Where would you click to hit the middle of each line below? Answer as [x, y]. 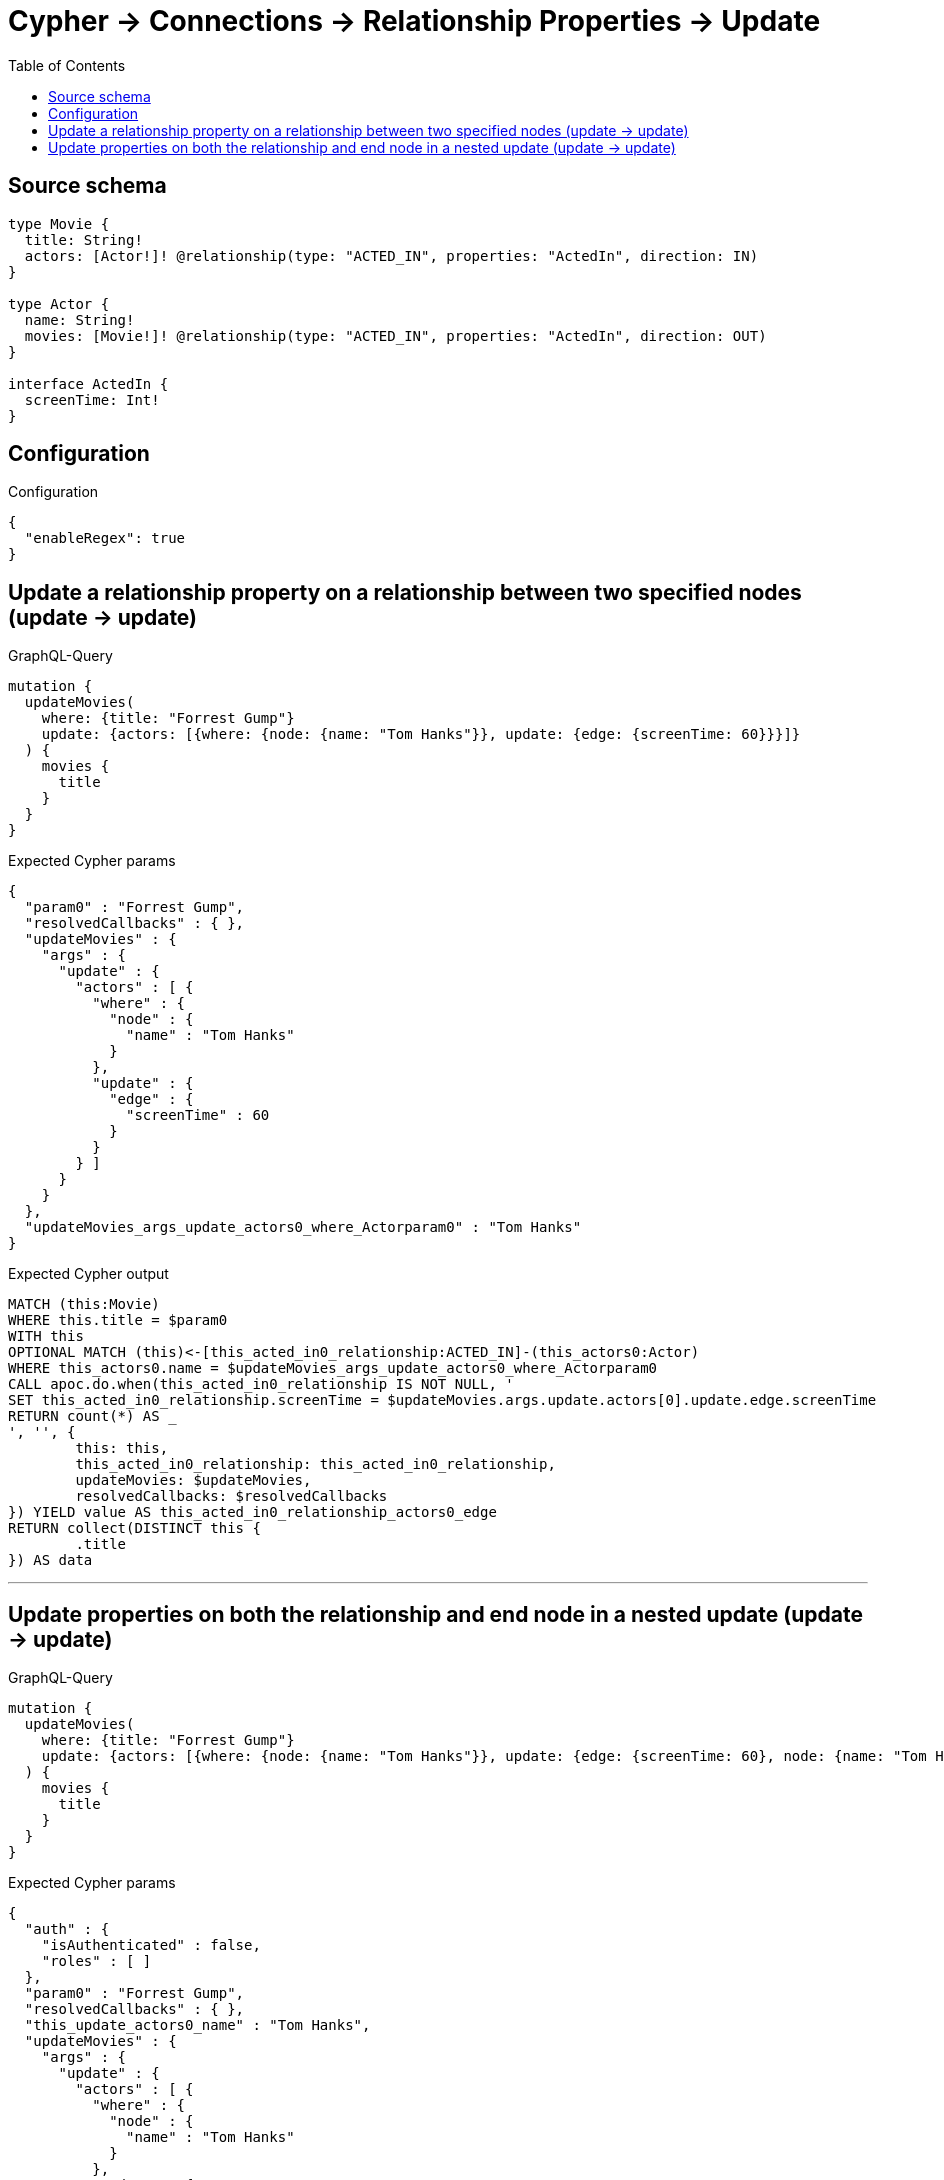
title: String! [83, 239]
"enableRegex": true [105, 538]
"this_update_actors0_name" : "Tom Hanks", [197, 2025]
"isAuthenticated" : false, [151, 1945]
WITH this [46, 1336]
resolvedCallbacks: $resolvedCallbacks [231, 1496]
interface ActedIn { [88, 383]
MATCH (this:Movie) [84, 1304]
